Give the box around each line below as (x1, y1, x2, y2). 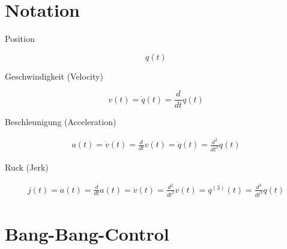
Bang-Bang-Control (5, 221, 169, 245)
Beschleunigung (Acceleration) (5, 116, 116, 128)
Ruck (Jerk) (5, 160, 49, 173)
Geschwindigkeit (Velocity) (5, 69, 103, 82)
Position (5, 32, 35, 45)
